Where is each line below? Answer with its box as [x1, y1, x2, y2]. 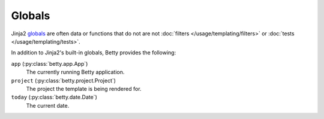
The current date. [26, 102, 70, 109]
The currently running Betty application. [26, 69, 125, 76]
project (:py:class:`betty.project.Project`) [11, 77, 116, 84]
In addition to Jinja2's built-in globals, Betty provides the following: [11, 49, 176, 56]
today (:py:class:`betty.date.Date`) [11, 93, 97, 101]
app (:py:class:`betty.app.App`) [11, 60, 88, 67]
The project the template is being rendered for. [26, 85, 142, 92]
